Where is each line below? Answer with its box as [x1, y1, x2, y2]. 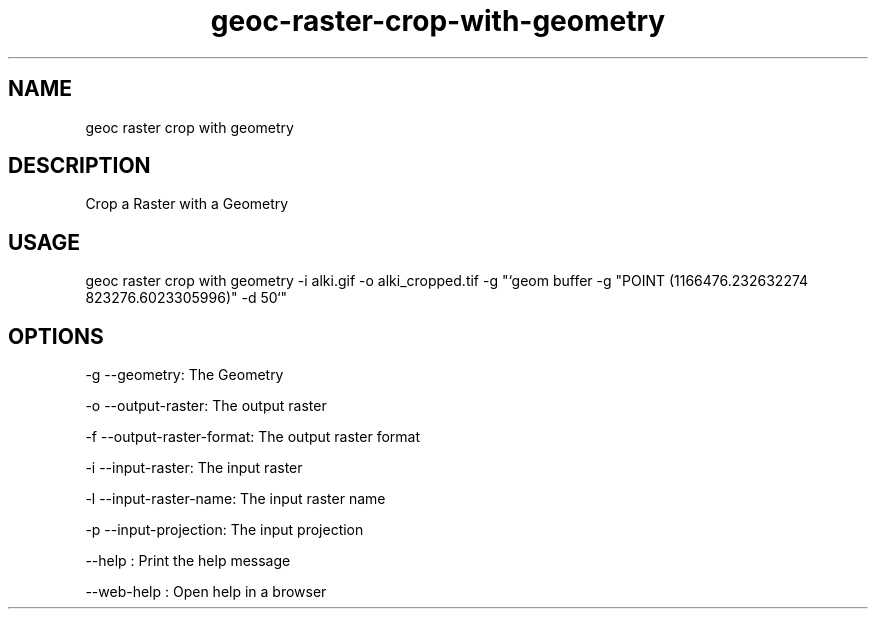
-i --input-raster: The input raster [85, 459, 303, 477]
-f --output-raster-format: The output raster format [85, 428, 421, 446]
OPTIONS [8, 323, 104, 349]
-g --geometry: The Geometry [85, 366, 284, 384]
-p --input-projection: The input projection [85, 521, 364, 539]
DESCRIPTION [8, 153, 151, 179]
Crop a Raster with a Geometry [85, 195, 289, 213]
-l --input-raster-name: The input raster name [85, 490, 386, 508]
